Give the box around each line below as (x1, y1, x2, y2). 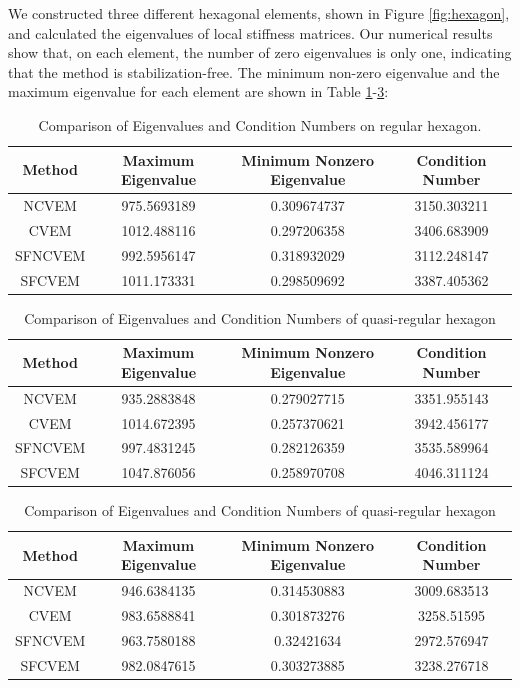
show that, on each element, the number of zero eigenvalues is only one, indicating (8, 42, 512, 63)
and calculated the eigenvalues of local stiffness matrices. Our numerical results (8, 22, 493, 43)
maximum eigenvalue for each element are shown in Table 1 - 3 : (8, 81, 389, 102)
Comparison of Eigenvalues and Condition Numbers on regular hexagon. (38, 114, 482, 135)
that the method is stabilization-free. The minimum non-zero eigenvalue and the (8, 61, 500, 82)
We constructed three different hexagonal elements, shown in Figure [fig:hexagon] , (8, 3, 510, 23)
